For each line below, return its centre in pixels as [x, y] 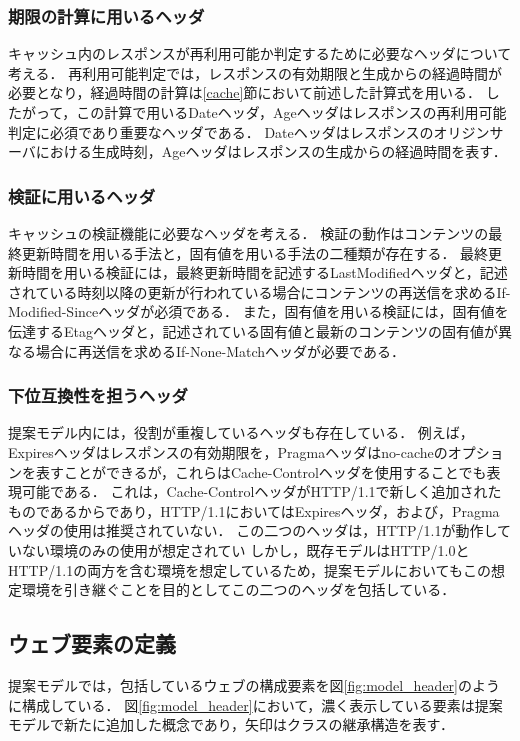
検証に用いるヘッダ [82, 195]
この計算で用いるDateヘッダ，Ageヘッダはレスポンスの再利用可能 [291, 112]
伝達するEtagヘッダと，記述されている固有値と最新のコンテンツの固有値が [253, 330]
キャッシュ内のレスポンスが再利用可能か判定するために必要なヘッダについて [260, 53]
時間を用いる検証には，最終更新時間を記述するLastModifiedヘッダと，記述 [264, 272]
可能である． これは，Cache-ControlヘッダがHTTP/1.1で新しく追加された [261, 491]
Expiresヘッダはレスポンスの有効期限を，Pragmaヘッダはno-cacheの [228, 451]
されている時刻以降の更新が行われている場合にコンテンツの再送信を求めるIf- [259, 291]
